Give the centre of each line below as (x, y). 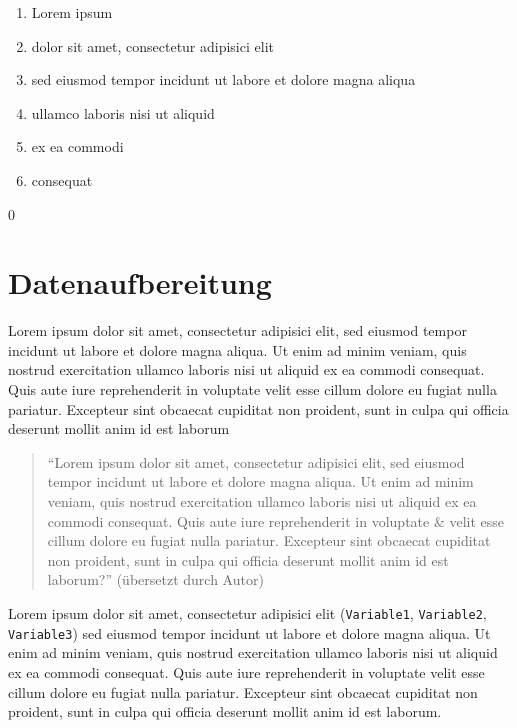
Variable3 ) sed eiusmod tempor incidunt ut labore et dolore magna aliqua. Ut (249, 632)
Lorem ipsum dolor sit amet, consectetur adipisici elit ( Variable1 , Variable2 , (247, 613)
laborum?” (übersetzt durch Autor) (155, 579)
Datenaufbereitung (140, 282)
